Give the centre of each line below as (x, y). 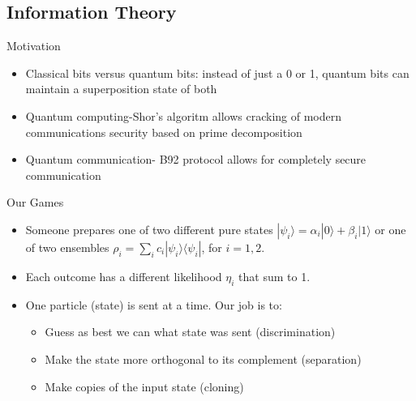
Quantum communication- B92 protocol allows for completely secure (196, 159)
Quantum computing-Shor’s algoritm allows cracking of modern (184, 115)
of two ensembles (67, 247)
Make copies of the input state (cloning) (144, 386)
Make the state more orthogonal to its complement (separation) (203, 358)
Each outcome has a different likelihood (124, 276)
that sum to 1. (274, 276)
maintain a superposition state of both (121, 89)
